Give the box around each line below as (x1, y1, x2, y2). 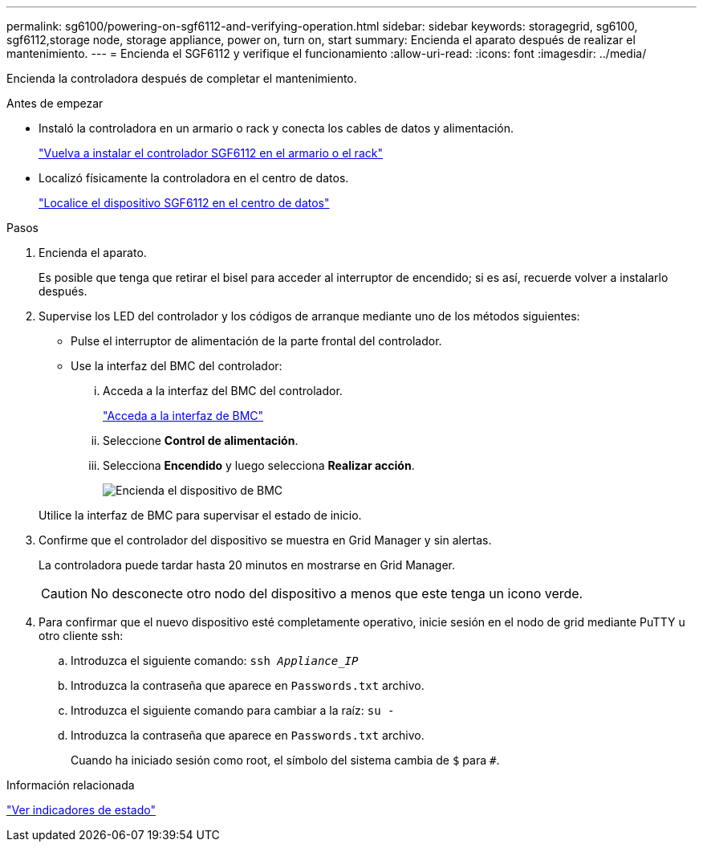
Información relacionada (6, 778, 135, 792)
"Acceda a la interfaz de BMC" (103, 409, 264, 422)
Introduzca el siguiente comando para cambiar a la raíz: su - (71, 703, 395, 717)
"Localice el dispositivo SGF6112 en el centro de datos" (39, 196, 330, 210)
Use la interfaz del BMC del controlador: (71, 359, 282, 373)
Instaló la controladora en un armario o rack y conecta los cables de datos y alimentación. (39, 121, 514, 135)
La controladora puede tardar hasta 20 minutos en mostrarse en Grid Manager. (39, 558, 456, 572)
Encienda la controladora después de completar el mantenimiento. (6, 71, 357, 85)
